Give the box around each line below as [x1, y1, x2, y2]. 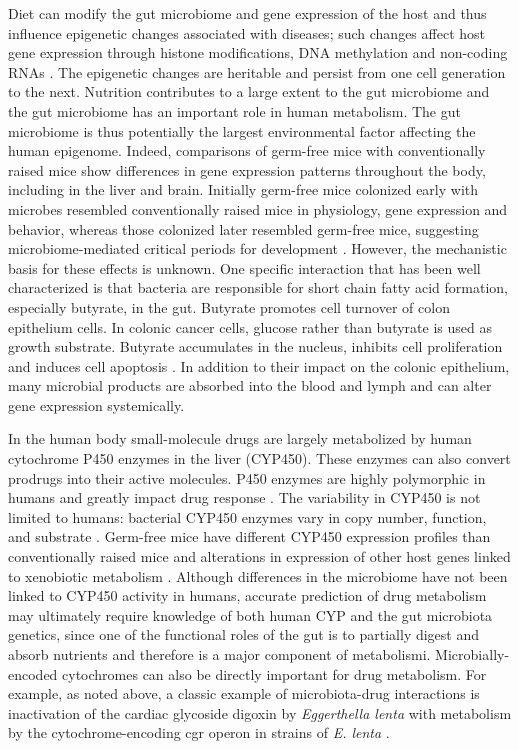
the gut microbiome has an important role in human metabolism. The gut [8, 100, 461, 121]
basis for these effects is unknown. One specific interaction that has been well [8, 257, 481, 278]
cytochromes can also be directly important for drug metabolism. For [62, 663, 487, 684]
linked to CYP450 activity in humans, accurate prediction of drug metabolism [8, 585, 487, 606]
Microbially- [435, 644, 510, 664]
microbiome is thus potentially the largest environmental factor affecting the [8, 120, 476, 141]
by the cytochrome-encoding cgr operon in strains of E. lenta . [8, 722, 390, 743]
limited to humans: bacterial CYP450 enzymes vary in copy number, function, [8, 506, 487, 527]
